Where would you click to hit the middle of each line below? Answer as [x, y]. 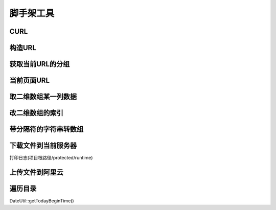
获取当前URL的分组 [40, 64]
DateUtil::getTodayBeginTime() [42, 201]
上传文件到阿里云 [36, 172]
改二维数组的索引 [36, 113]
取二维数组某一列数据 [43, 97]
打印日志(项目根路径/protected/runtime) [51, 158]
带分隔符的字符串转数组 [47, 130]
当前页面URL [30, 80]
